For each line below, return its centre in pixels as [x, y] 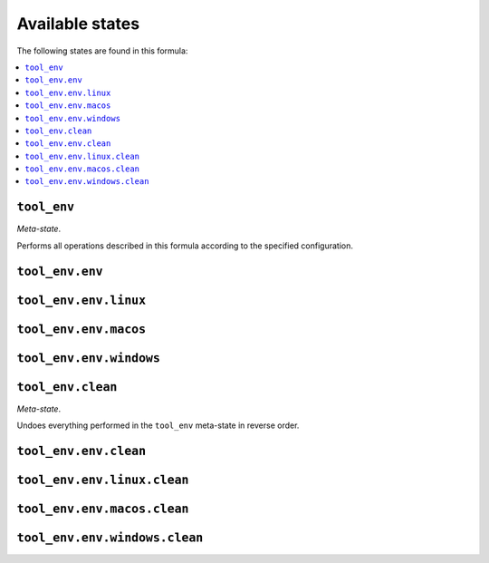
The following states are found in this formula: [102, 51]
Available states [78, 24]
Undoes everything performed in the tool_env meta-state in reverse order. [158, 425]
